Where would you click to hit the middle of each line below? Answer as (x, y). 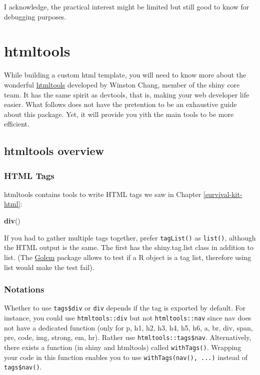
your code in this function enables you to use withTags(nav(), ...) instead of (126, 357)
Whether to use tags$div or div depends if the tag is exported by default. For (125, 308)
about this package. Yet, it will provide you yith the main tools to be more (119, 114)
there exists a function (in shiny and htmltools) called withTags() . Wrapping (123, 347)
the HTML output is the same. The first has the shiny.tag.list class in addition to (129, 247)
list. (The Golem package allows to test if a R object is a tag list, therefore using (128, 257)
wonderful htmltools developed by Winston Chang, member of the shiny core (122, 84)
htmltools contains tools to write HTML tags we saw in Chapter (103, 194)
